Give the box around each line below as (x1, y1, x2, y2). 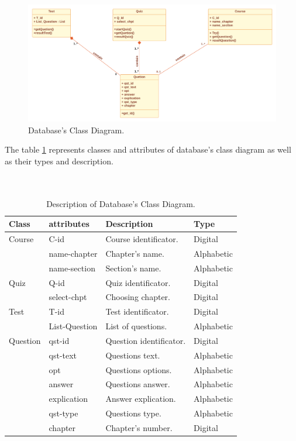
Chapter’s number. (105, 421, 173, 433)
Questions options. (105, 363, 172, 375)
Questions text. (105, 349, 160, 361)
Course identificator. (105, 232, 178, 244)
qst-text (49, 349, 77, 361)
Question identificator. (105, 334, 186, 346)
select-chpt (49, 291, 87, 303)
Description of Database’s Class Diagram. (46, 197, 195, 209)
